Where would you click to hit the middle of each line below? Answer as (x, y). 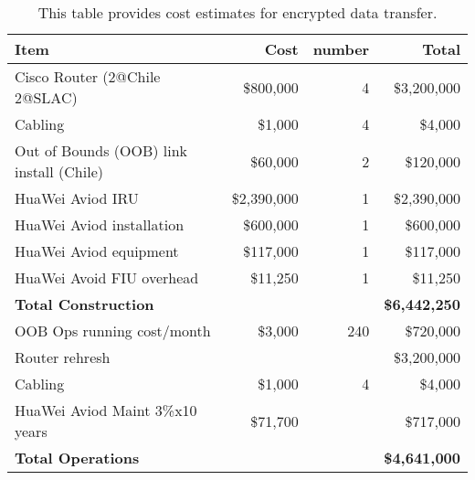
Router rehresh (63, 357)
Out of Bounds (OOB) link (101, 150)
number (341, 49)
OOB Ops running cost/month (113, 331)
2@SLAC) (46, 97)
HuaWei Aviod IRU (77, 198)
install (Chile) (59, 171)
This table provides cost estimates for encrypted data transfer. (237, 12)
